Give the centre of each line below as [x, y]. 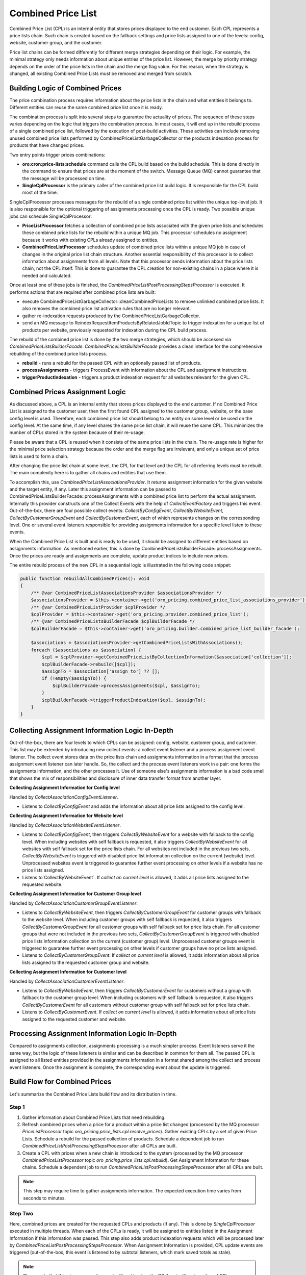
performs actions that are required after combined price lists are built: [83, 292]
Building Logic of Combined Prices [66, 88]
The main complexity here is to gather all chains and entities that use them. [88, 473]
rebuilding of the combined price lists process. [58, 353]
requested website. [43, 884]
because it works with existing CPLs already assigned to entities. [90, 240]
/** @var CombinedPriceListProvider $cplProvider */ [98, 607]
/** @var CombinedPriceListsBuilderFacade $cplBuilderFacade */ [113, 621]
